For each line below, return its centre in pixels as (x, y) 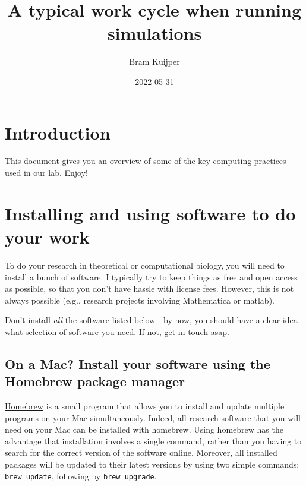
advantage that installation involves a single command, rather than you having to (153, 441)
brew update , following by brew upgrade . (81, 476)
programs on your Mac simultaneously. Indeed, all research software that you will (153, 417)
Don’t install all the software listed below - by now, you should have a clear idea (151, 320)
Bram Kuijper (154, 61)
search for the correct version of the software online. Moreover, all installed (141, 452)
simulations (154, 33)
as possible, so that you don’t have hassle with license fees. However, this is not (149, 288)
